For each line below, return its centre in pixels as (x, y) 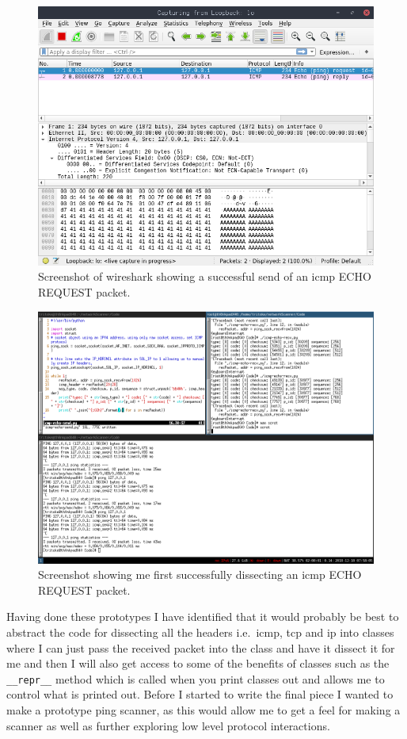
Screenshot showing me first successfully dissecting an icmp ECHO (200, 574)
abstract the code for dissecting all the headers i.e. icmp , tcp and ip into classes (200, 632)
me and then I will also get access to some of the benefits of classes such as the (198, 663)
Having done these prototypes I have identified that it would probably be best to (203, 616)
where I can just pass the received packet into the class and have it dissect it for (201, 647)
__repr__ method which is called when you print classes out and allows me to (196, 678)
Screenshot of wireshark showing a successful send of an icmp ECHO (205, 276)
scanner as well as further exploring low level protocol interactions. (168, 725)
